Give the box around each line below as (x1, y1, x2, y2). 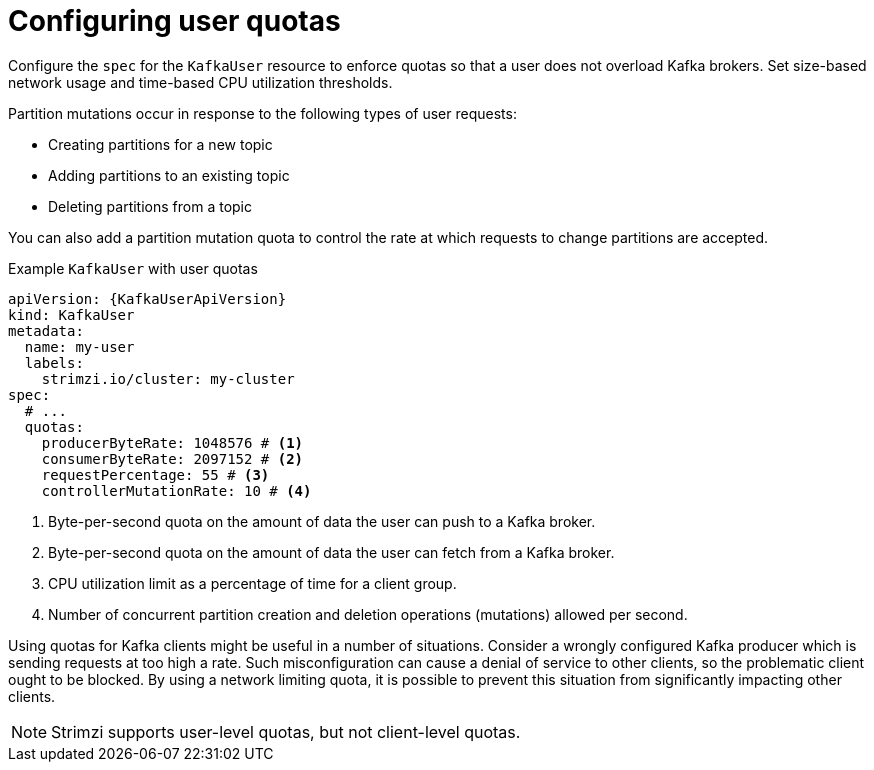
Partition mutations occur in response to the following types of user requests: (8, 104, 517, 122)
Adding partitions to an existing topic (48, 166, 290, 184)
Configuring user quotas (8, 4, 341, 38)
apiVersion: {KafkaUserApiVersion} (8, 290, 287, 307)
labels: (24, 354, 84, 371)
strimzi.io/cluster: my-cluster (41, 370, 295, 387)
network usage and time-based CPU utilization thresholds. (8, 73, 393, 91)
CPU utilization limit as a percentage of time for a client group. (48, 574, 457, 592)
